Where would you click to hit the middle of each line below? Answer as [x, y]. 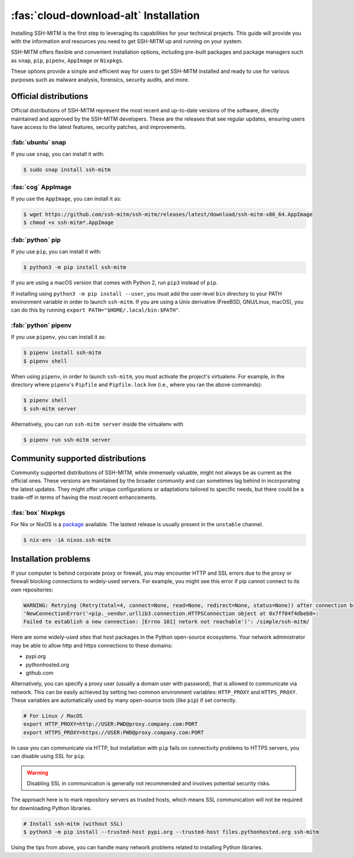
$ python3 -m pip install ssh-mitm [75, 267]
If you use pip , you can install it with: [56, 252]
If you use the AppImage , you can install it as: [66, 199]
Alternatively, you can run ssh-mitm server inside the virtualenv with [97, 424]
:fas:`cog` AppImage [41, 187]
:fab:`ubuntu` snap [38, 142]
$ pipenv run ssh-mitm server [67, 440]
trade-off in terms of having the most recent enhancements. [84, 497]
